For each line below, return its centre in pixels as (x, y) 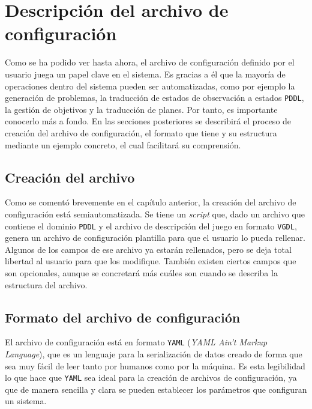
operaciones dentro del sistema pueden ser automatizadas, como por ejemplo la (150, 86)
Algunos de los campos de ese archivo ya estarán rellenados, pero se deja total (148, 249)
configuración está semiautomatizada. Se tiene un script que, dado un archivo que (155, 214)
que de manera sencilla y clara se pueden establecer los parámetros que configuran (156, 389)
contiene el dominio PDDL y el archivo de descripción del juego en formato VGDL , (151, 226)
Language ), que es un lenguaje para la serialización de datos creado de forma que (154, 354)
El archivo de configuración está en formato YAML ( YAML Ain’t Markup (136, 342)
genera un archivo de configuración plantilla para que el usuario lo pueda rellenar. (155, 238)
